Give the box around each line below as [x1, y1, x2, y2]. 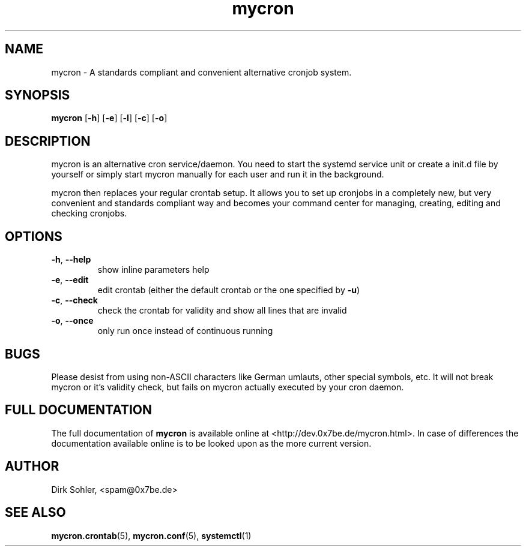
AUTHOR [5, 459, 59, 474]
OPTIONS [5, 228, 62, 244]
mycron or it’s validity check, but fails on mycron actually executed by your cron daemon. [51, 381, 404, 392]
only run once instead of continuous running [97, 326, 273, 336]
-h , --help [51, 254, 91, 265]
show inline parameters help [97, 264, 210, 275]
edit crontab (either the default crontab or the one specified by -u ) [97, 285, 360, 296]
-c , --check [51, 295, 98, 306]
